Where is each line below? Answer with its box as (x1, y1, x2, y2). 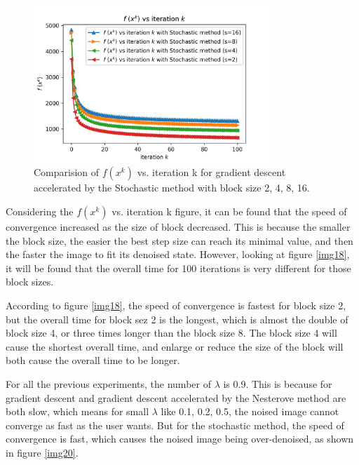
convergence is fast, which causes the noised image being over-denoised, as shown (6, 431, 354, 446)
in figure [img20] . (6, 445, 79, 459)
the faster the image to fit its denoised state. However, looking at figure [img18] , (6, 247, 350, 262)
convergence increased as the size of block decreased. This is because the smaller (6, 219, 351, 234)
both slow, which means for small (6, 404, 149, 419)
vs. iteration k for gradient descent (137, 165, 286, 180)
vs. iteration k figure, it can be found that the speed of (111, 203, 347, 218)
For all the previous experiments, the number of (6, 376, 211, 391)
